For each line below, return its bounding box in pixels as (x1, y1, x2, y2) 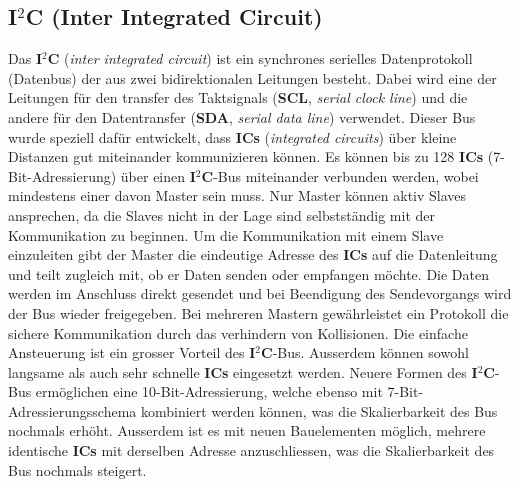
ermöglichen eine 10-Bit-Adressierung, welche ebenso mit (35, 381, 383, 402)
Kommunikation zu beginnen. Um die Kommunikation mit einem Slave (8, 224, 444, 245)
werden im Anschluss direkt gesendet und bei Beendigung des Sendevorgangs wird (8, 283, 512, 304)
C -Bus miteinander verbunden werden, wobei (201, 165, 479, 186)
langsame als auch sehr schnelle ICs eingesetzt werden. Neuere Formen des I (8, 361, 478, 382)
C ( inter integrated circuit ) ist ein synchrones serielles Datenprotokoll (47, 48, 473, 69)
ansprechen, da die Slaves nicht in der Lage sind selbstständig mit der (8, 204, 435, 225)
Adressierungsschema (8, 400, 137, 421)
